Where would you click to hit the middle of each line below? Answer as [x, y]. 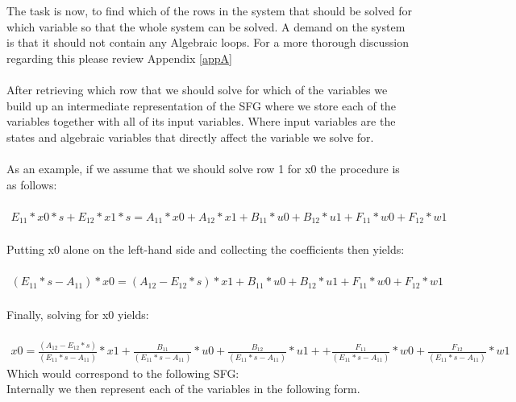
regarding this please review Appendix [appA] [119, 58]
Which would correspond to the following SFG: [123, 373]
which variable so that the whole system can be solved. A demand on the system [206, 26]
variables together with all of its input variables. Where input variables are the [201, 121]
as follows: [32, 184]
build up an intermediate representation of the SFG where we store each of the [201, 105]
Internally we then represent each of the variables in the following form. [183, 389]
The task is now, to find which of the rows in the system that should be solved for [210, 10]
